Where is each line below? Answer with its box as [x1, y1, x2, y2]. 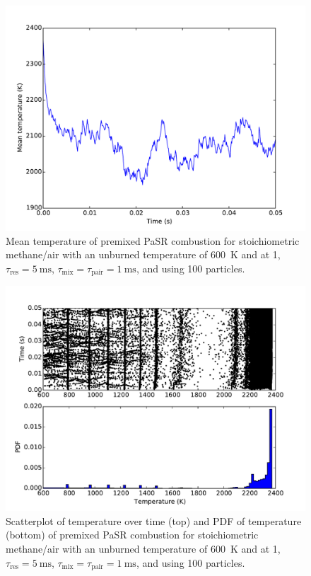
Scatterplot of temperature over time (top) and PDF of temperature [6, 513, 302, 528]
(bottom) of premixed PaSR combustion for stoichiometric [6, 527, 259, 542]
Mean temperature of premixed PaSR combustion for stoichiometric [6, 233, 300, 248]
